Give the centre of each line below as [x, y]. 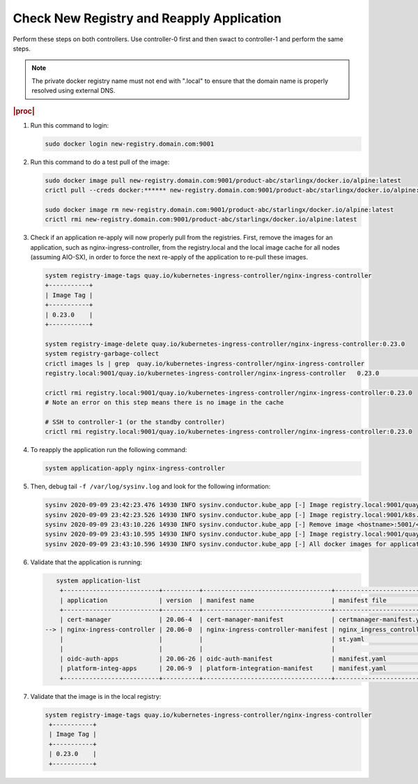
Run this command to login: [70, 125]
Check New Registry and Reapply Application [147, 18]
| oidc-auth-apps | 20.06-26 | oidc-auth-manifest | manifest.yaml [223, 658]
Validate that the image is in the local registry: [96, 696]
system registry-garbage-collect [102, 354]
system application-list [98, 580]
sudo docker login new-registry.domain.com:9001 [130, 144]
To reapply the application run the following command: [109, 450]
